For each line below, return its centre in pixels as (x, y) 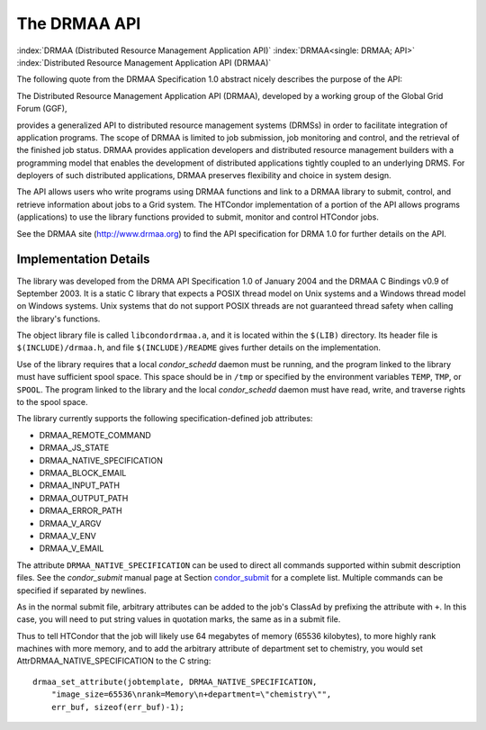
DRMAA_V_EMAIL (72, 548)
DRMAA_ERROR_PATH (81, 511)
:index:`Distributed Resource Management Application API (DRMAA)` (144, 62)
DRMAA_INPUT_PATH (80, 485)
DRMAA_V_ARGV (70, 523)
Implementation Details (83, 260)
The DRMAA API (79, 23)
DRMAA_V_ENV (67, 536)
